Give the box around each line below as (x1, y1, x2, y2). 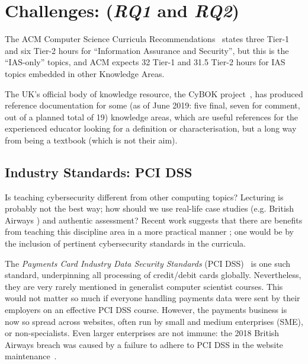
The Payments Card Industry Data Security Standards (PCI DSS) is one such (5, 257, 291, 269)
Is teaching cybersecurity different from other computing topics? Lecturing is (5, 190, 284, 203)
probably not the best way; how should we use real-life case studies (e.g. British (5, 202, 294, 215)
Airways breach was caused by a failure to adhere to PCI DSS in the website (5, 338, 283, 350)
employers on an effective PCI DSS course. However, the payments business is (5, 304, 287, 316)
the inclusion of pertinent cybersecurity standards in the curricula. (5, 237, 246, 250)
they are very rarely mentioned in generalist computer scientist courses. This (5, 280, 283, 292)
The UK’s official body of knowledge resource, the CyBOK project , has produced (5, 87, 303, 100)
